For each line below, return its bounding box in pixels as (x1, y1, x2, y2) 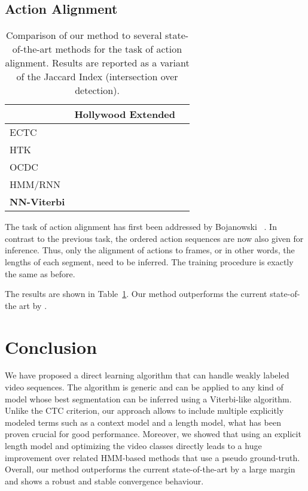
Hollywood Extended (74, 107, 176, 122)
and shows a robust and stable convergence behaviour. (5, 474, 204, 487)
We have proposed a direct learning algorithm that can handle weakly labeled (5, 369, 289, 381)
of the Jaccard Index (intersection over (16, 69, 178, 84)
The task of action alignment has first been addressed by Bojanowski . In (5, 220, 277, 233)
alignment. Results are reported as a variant (5, 56, 190, 70)
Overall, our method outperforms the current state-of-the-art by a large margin (5, 463, 295, 475)
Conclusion (5, 334, 97, 359)
